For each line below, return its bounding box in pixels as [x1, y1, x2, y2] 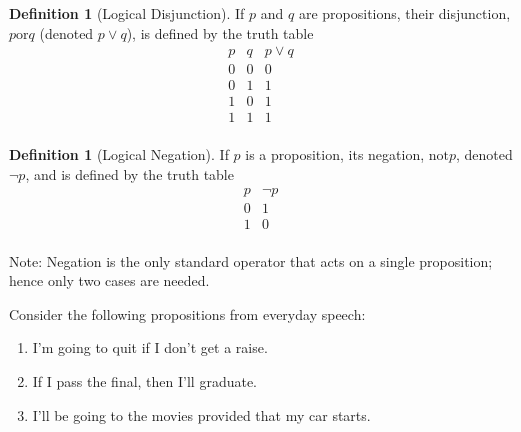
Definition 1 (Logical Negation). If [9, 144, 229, 165]
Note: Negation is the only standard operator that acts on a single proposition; [9, 250, 493, 271]
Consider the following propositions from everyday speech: [9, 303, 366, 324]
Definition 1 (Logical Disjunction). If [9, 3, 245, 23]
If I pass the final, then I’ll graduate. [32, 371, 258, 392]
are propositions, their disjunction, [298, 3, 511, 23]
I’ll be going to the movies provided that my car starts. [32, 404, 371, 425]
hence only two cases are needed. [9, 270, 210, 291]
